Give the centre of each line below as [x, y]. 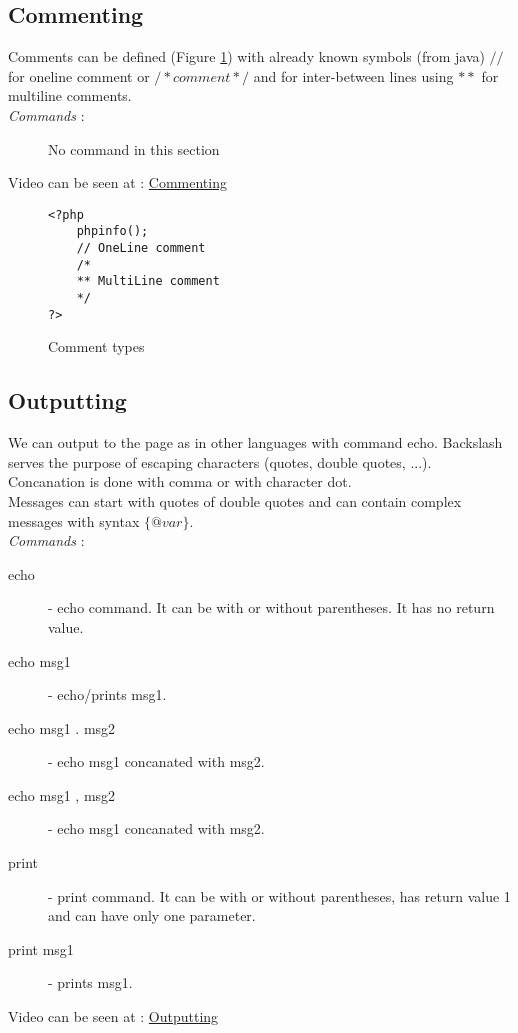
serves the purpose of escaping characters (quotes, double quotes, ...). [220, 461]
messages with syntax [74, 520]
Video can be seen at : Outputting [113, 1016]
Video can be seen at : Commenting [117, 182]
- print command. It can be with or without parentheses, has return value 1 [279, 895]
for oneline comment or [79, 75]
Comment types [96, 346]
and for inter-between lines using [353, 75]
